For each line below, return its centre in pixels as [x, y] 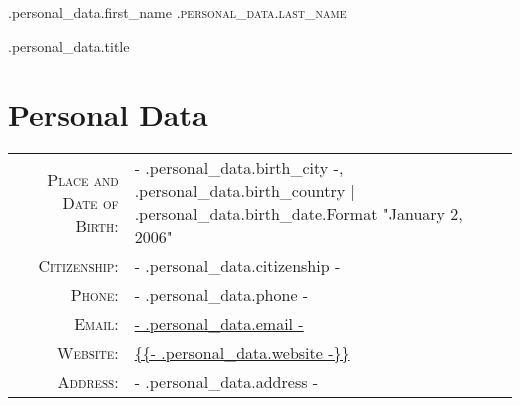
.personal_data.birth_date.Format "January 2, [298, 214]
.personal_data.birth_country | [244, 191]
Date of [90, 202]
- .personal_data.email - [219, 324]
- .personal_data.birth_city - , [239, 168]
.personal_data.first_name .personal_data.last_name [177, 12]
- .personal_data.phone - [221, 295]
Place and [83, 179]
